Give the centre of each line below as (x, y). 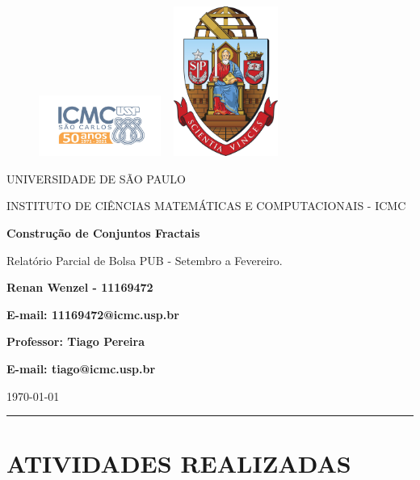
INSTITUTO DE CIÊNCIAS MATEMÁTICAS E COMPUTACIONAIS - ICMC (206, 206)
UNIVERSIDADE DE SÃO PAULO (96, 178)
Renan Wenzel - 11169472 (80, 287)
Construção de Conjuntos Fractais (103, 232)
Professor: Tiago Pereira (76, 341)
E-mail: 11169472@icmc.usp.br (93, 314)
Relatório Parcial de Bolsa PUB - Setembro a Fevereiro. (145, 260)
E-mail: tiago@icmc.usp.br (81, 368)
